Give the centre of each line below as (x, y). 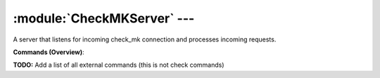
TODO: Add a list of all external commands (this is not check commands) (119, 65)
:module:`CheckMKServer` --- (104, 18)
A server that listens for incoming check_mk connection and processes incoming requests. (145, 39)
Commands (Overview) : (49, 52)
